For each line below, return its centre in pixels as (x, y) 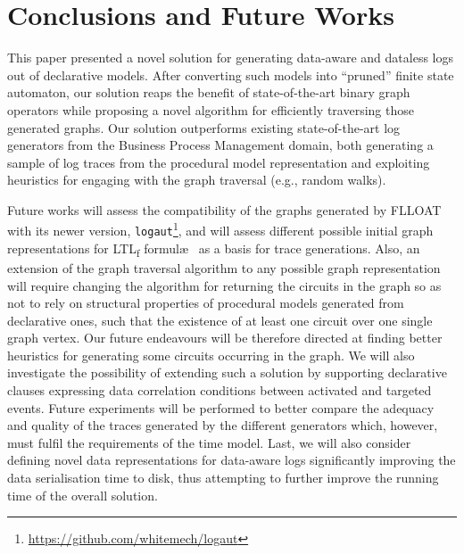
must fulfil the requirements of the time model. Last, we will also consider (209, 442)
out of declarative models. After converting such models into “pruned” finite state (231, 74)
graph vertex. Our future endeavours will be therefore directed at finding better (225, 338)
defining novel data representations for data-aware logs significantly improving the (232, 460)
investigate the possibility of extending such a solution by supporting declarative (227, 372)
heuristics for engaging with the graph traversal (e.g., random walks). (197, 180)
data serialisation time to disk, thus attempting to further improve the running (223, 478)
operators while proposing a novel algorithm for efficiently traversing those (211, 109)
